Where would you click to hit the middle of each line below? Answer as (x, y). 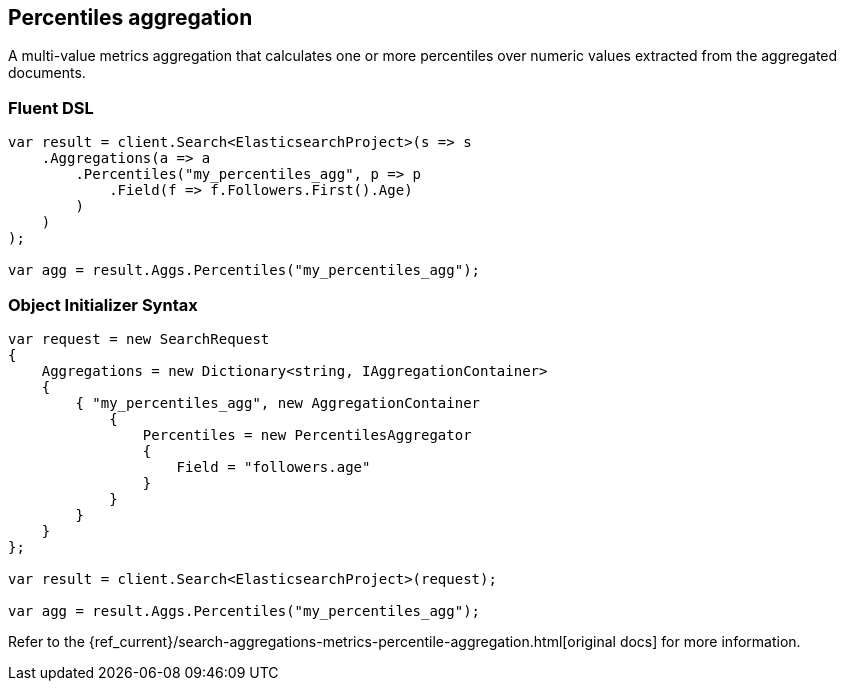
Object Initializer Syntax (103, 304)
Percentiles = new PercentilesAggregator (307, 434)
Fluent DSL (51, 107)
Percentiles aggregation (130, 17)
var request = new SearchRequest (139, 338)
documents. (47, 73)
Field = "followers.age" (273, 466)
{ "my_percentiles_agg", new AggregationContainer (278, 402)
